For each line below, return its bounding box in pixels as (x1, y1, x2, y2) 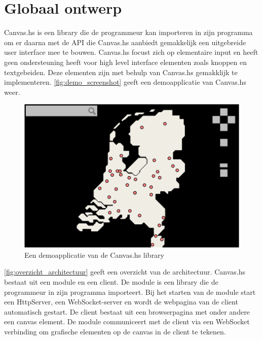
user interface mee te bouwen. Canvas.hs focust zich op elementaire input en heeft (4, 47, 258, 57)
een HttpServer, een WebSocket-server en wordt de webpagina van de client (4, 296, 238, 307)
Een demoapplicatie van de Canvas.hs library (24, 249, 164, 260)
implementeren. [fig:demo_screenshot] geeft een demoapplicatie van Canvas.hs (4, 77, 246, 87)
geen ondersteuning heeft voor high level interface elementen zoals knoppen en (4, 56, 247, 67)
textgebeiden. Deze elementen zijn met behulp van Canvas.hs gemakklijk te (4, 66, 238, 77)
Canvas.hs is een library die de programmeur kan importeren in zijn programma (4, 27, 253, 38)
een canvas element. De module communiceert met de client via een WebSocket (4, 316, 250, 327)
